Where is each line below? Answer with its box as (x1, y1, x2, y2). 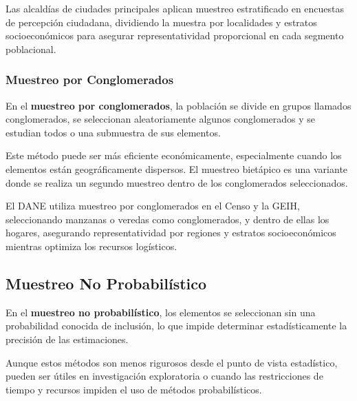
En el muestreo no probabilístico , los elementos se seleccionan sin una (6, 305, 316, 319)
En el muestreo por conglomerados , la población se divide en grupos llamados (6, 98, 351, 112)
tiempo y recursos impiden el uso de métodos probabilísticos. (6, 382, 262, 396)
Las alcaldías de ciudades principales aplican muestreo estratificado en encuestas (6, 1, 345, 15)
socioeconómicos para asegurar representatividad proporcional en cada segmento (6, 28, 344, 43)
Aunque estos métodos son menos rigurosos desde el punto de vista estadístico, (6, 355, 338, 369)
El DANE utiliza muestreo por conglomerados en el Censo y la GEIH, (6, 198, 300, 213)
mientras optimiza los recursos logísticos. (6, 238, 177, 253)
